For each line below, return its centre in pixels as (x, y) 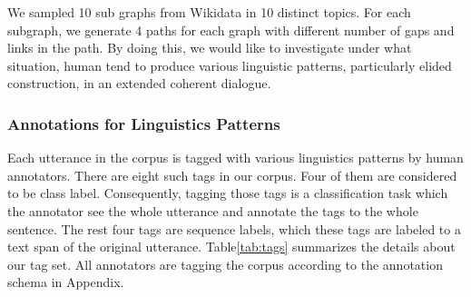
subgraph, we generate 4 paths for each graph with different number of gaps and (231, 30)
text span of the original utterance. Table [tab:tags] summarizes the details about (231, 247)
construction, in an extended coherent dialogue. (139, 83)
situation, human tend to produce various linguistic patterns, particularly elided (230, 65)
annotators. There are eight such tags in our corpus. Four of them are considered (232, 175)
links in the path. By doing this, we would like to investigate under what (210, 48)
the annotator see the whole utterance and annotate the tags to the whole (213, 210)
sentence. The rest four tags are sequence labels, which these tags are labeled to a (234, 228)
